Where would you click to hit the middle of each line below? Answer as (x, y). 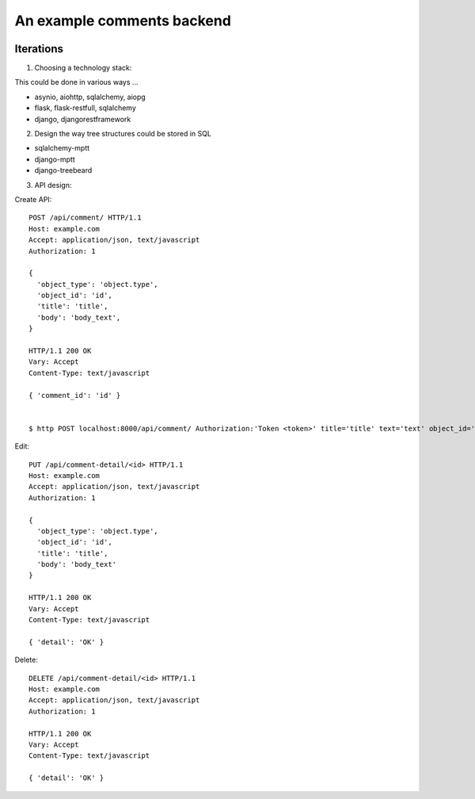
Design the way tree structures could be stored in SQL (123, 134)
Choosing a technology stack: (83, 68)
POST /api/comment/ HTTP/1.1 (85, 218)
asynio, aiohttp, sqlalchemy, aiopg (90, 97)
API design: (53, 185)
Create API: (33, 199)
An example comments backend (123, 21)
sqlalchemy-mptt (62, 148)
